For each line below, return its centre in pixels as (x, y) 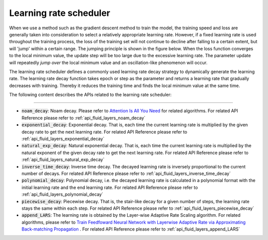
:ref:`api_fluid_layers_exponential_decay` (63, 139)
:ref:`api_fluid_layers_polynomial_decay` (63, 194)
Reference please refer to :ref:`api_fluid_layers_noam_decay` (84, 118)
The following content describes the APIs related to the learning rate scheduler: (90, 95)
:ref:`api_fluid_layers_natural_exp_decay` (63, 160)
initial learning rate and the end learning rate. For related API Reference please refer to (110, 187)
